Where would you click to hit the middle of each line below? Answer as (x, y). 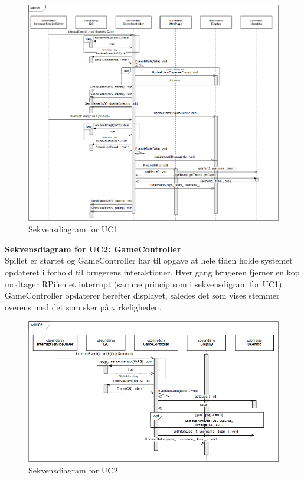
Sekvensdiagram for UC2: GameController (93, 249)
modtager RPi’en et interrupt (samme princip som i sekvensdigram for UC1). (145, 283)
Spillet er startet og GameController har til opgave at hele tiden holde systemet (149, 260)
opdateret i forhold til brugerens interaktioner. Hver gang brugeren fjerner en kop (152, 272)
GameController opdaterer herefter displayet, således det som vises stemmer (142, 295)
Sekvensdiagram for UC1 (73, 229)
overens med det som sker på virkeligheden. (83, 307)
